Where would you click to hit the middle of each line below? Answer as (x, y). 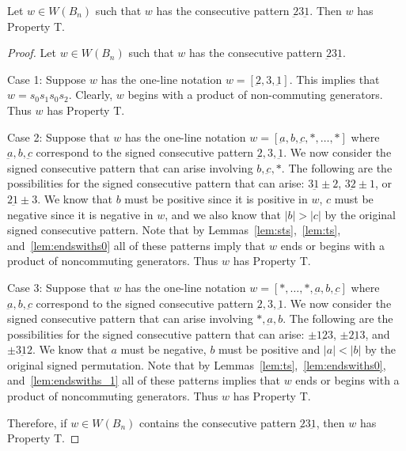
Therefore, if (37, 422)
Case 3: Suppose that (59, 287)
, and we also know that (223, 214)
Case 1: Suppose (47, 79)
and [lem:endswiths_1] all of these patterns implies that (144, 380)
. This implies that (334, 79)
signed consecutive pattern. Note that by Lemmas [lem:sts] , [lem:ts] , (174, 230)
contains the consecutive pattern (218, 422)
